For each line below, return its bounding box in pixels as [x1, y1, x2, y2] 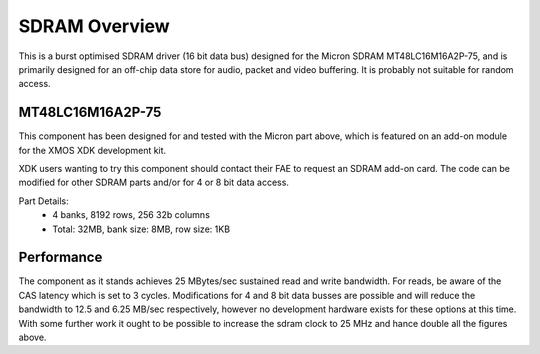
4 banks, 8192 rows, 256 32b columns [52, 209, 210, 221]
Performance [18, 249, 103, 266]
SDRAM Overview [18, 15, 170, 37]
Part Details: [18, 195, 69, 207]
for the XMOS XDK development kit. [18, 144, 167, 156]
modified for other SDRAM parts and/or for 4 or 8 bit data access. [18, 176, 290, 189]
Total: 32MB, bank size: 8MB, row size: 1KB [52, 223, 230, 235]
